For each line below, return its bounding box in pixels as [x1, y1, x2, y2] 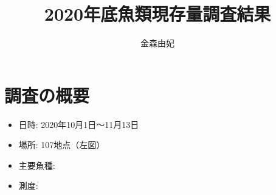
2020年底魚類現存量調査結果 [44, 1, 271, 26]
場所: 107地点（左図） [18, 138, 105, 151]
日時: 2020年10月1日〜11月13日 [18, 118, 139, 130]
